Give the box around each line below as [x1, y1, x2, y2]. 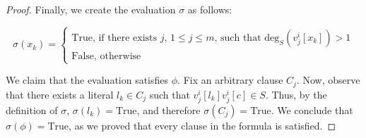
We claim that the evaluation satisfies [6, 73, 169, 87]
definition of [6, 102, 58, 117]
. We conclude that [271, 102, 353, 117]
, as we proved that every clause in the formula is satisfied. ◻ [69, 118, 336, 132]
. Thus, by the [265, 87, 327, 101]
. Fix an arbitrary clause [177, 73, 283, 87]
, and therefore [136, 102, 201, 117]
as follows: [187, 2, 232, 16]
